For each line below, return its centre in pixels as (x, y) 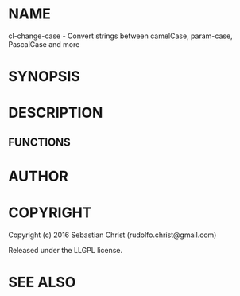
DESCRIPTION (56, 113)
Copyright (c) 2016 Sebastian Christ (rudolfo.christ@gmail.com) (112, 235)
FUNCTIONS (40, 142)
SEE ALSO (42, 282)
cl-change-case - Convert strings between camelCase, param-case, (120, 36)
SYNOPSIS (45, 77)
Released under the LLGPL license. (66, 250)
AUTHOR (39, 176)
